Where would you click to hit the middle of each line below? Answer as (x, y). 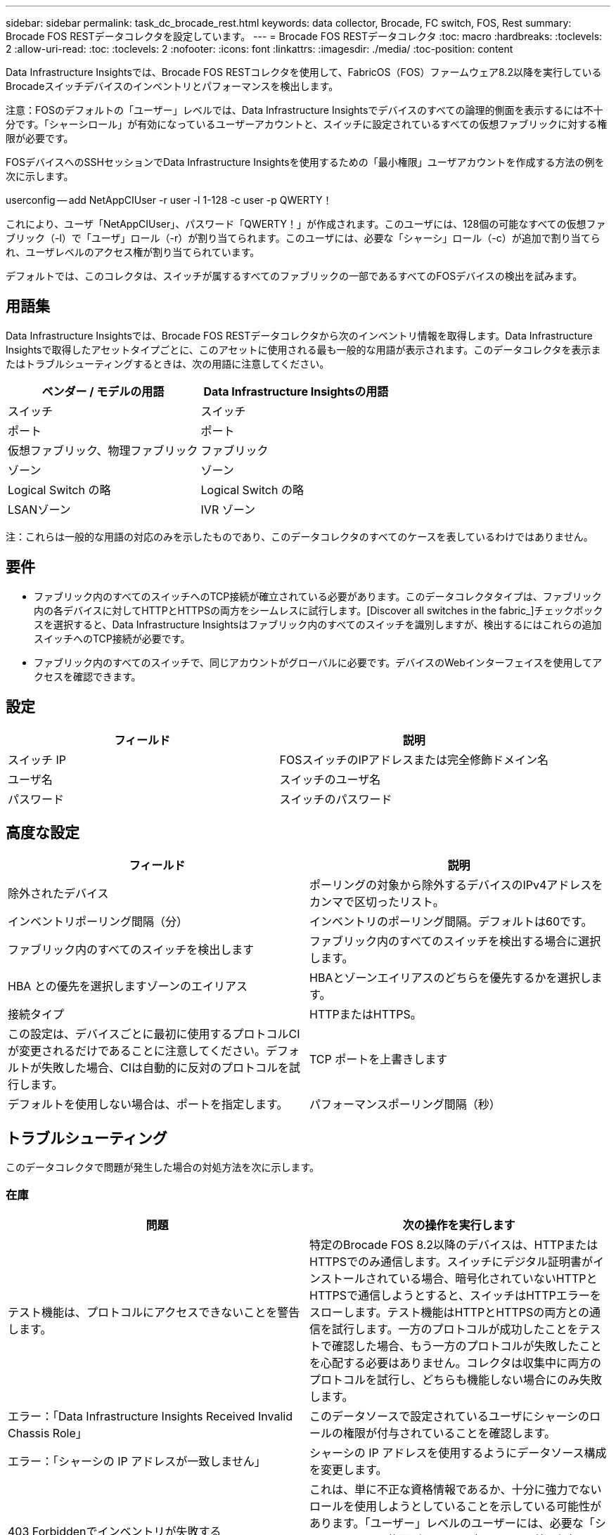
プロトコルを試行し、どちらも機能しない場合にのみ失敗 (456, 1379)
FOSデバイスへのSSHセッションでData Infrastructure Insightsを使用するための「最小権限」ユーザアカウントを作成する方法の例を (305, 162)
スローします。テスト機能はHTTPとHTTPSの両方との (450, 1312)
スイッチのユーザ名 (330, 779)
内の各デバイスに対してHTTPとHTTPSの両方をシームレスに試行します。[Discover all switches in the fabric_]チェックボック (319, 610)
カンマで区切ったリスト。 (377, 902)
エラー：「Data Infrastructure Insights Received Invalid (150, 1416)
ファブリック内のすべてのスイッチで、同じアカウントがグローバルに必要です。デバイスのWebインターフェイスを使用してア (318, 662)
